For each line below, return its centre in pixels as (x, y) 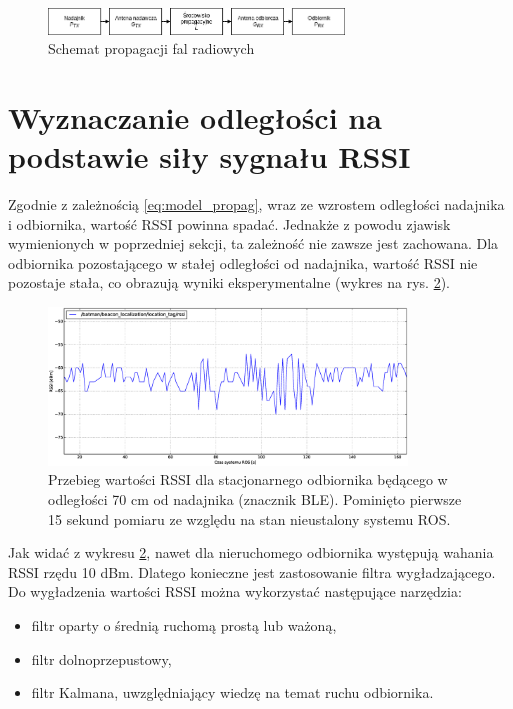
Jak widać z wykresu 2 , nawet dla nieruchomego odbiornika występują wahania (251, 552)
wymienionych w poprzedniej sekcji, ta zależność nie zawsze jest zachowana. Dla (253, 243)
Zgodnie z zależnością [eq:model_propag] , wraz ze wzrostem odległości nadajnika (256, 204)
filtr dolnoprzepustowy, (101, 658)
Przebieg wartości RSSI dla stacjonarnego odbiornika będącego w (248, 479)
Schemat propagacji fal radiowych (151, 48)
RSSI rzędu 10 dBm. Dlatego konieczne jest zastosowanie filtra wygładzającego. (252, 571)
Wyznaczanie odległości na (195, 116)
